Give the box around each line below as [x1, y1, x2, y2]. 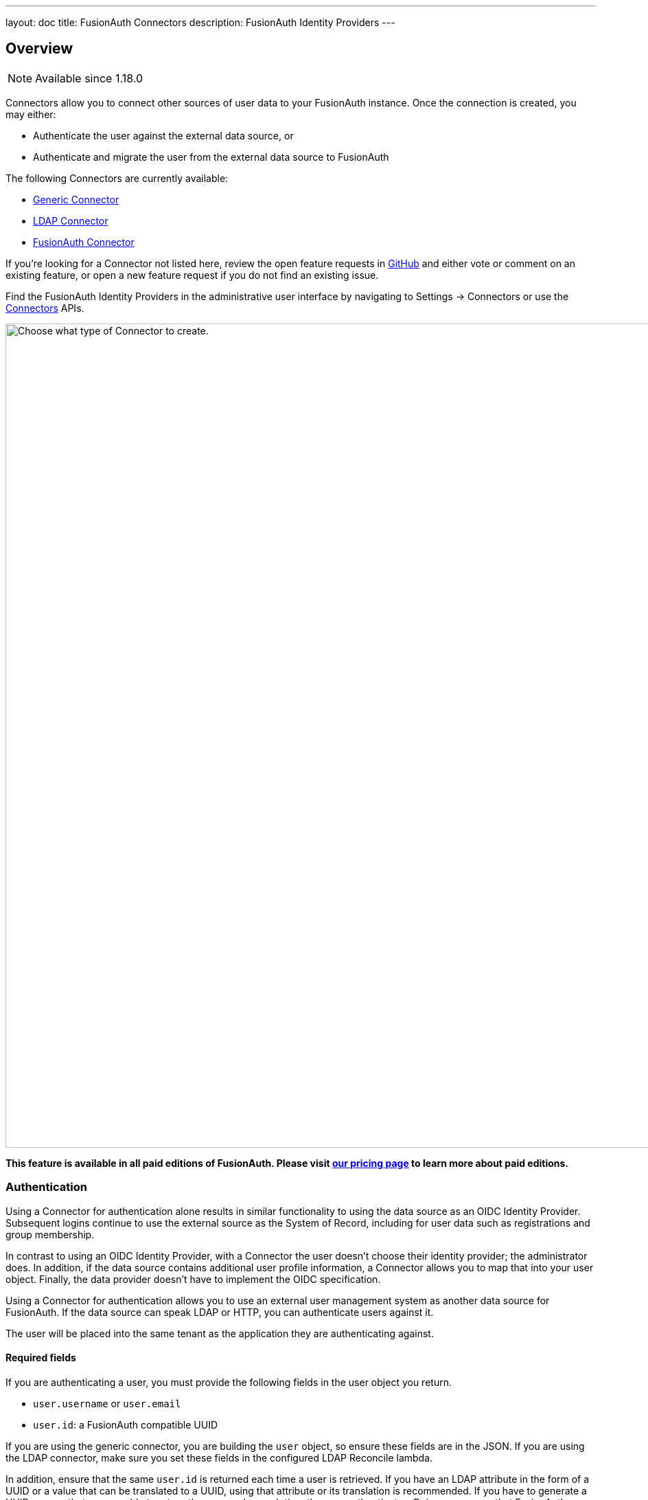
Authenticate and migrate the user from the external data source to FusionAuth [33, 150, 389, 163]
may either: [5, 108, 56, 120]
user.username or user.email [33, 1397, 181, 1409]
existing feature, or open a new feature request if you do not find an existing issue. [5, 269, 379, 281]
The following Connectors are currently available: [5, 172, 229, 184]
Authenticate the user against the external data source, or [33, 129, 294, 141]
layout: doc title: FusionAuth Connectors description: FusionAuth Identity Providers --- [5, 16, 395, 28]
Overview [5, 40, 73, 58]
